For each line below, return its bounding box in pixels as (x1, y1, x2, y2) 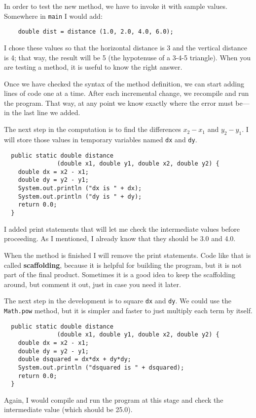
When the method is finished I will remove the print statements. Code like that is (4, 250, 251, 260)
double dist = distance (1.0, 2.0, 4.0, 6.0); (18, 28, 174, 36)
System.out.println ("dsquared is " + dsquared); (18, 364, 184, 371)
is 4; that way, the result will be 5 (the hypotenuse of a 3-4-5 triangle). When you (4, 52, 251, 62)
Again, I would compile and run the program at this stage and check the (4, 394, 223, 405)
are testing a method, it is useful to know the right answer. (4, 62, 183, 72)
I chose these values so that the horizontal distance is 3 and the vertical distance (4, 42, 247, 52)
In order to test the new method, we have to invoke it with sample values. (4, 1, 227, 11)
